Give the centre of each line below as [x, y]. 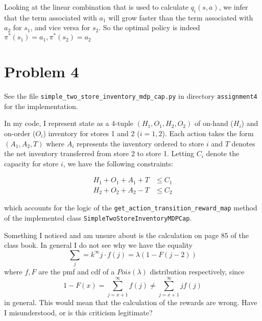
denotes [243, 143]
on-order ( [20, 133]
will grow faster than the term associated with [181, 17]
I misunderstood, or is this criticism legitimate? [78, 312]
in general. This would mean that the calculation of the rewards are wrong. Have [131, 302]
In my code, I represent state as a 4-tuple [69, 123]
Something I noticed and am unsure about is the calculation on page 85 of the [126, 235]
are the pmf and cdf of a [77, 272]
